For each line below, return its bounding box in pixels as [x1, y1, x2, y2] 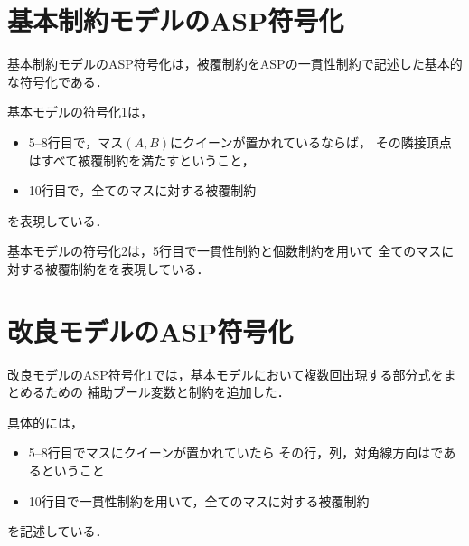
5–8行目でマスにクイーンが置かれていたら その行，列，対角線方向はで [28, 443, 444, 462]
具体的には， [7, 412, 83, 431]
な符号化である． [7, 71, 108, 90]
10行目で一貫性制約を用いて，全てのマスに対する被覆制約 [28, 491, 370, 510]
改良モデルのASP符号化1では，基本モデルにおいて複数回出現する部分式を [7, 364, 444, 383]
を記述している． [7, 522, 108, 541]
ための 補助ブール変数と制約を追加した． [44, 382, 290, 401]
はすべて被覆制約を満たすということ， [28, 150, 255, 169]
